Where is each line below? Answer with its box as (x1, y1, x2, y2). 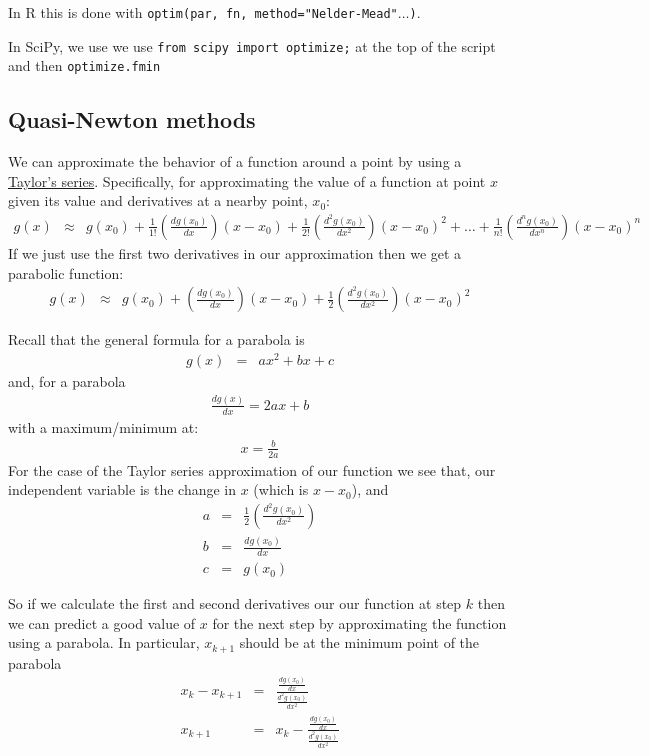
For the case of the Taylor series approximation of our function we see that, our (8, 459, 496, 480)
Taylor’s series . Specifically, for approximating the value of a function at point (8, 170, 486, 191)
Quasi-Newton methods (8, 104, 256, 135)
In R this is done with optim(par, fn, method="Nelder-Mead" (8, 2, 398, 22)
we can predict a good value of (8, 612, 196, 633)
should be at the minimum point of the (239, 632, 480, 653)
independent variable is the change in (8, 479, 237, 500)
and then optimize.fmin (8, 55, 161, 76)
